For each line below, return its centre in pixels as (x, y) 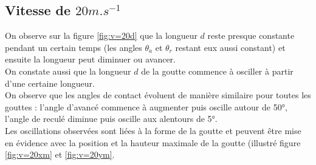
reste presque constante (251, 35)
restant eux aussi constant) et (230, 47)
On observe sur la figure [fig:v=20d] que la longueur (101, 35)
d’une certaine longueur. (50, 83)
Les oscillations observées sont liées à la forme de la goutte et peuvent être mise (153, 130)
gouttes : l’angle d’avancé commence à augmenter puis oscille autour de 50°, (146, 106)
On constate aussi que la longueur (68, 71)
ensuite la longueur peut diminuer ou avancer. (90, 59)
